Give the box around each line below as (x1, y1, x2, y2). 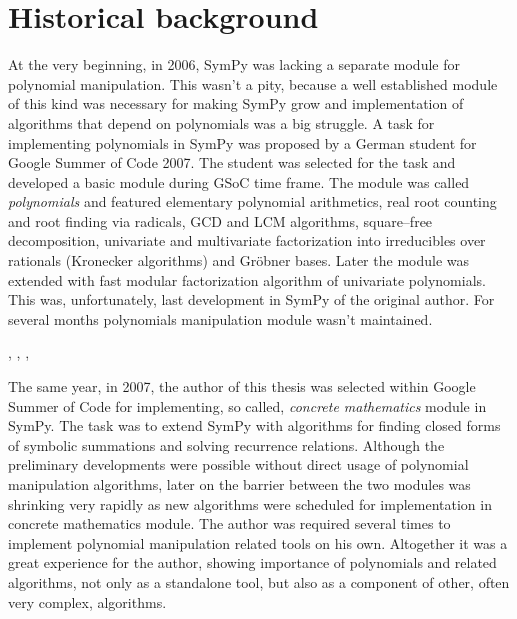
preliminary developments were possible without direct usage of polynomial (8, 454, 469, 475)
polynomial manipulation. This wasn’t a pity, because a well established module (8, 73, 498, 94)
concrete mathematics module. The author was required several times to (8, 513, 451, 534)
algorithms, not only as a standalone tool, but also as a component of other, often (8, 571, 510, 592)
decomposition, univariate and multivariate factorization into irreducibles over (8, 230, 486, 251)
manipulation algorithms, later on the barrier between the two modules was (8, 474, 471, 494)
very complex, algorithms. (8, 591, 167, 612)
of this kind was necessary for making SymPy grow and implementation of (8, 93, 464, 114)
